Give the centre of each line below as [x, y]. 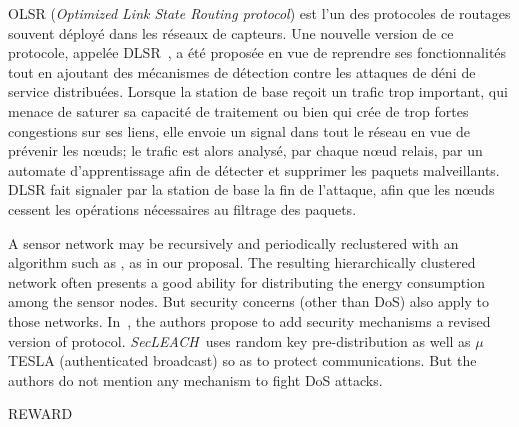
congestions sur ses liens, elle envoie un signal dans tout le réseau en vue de [239, 130]
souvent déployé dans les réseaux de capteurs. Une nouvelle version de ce [231, 32]
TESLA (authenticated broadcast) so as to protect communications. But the [242, 360]
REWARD [40, 413]
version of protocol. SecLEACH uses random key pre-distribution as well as [239, 340]
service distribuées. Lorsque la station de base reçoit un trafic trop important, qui [258, 91]
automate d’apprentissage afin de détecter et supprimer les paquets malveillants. [254, 169]
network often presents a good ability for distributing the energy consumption [246, 281]
